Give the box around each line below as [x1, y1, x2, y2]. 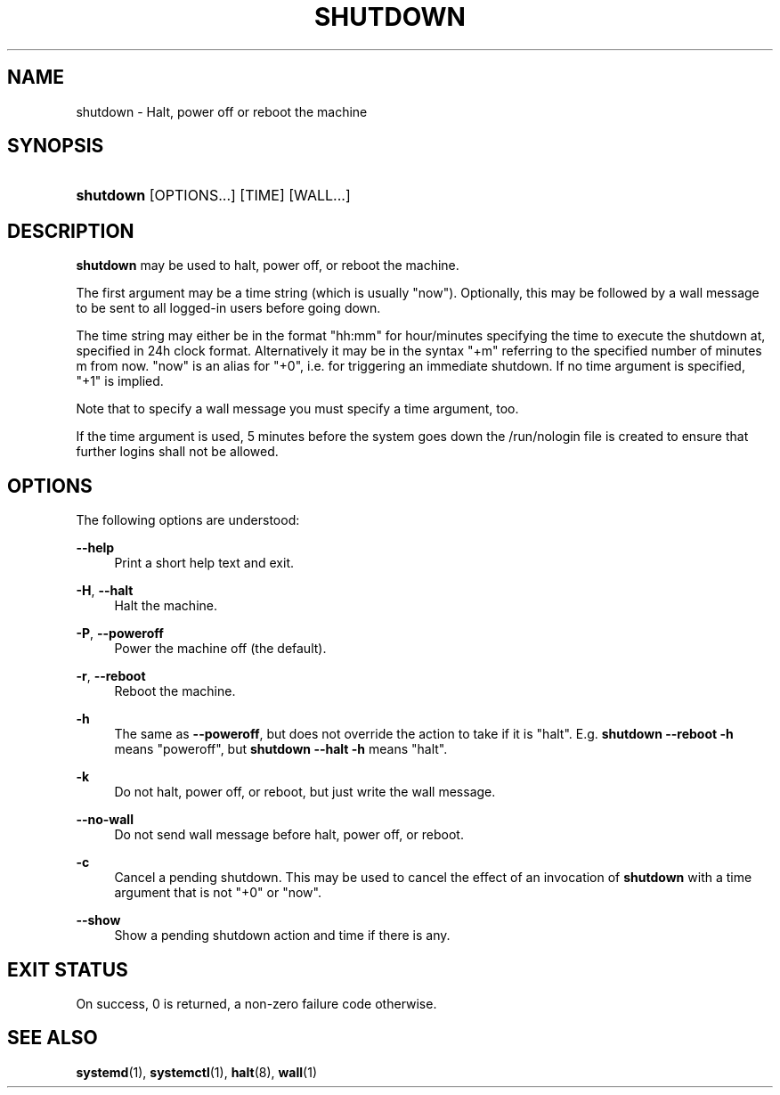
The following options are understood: [76, 512, 300, 528]
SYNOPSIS [7, 135, 104, 158]
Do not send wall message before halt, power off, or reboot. [114, 827, 464, 843]
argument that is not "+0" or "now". [114, 885, 321, 901]
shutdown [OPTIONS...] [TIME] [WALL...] [76, 186, 351, 205]
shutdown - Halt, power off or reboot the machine [76, 103, 368, 119]
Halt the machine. [114, 598, 217, 614]
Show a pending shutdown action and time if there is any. [114, 927, 451, 944]
